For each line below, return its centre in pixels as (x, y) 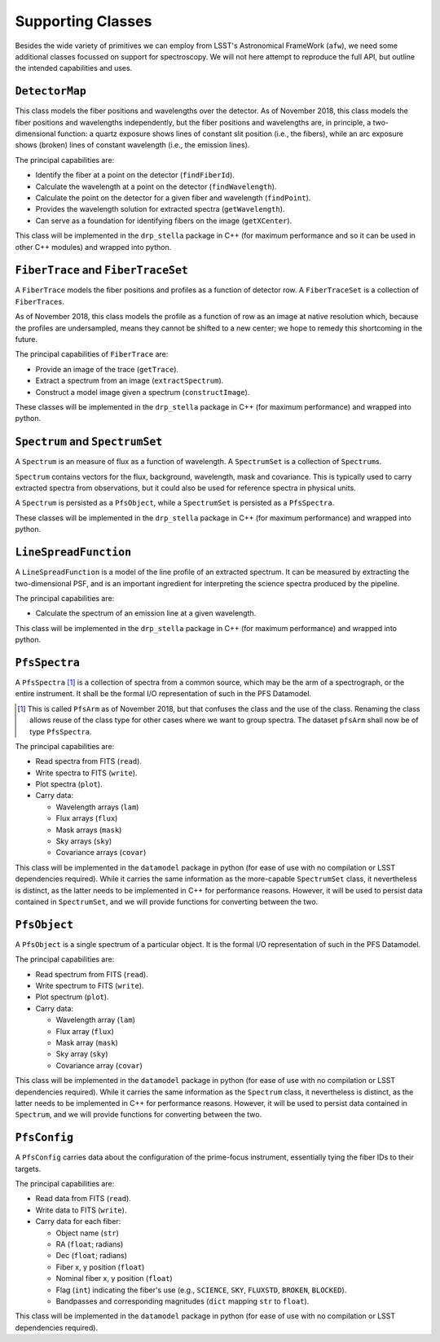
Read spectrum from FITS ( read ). (92, 974)
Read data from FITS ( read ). (84, 1199)
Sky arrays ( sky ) (84, 841)
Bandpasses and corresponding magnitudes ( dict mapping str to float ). (183, 1301)
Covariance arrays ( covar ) (101, 853)
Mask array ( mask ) (87, 1043)
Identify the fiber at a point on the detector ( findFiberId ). (135, 175)
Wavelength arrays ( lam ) (97, 807)
